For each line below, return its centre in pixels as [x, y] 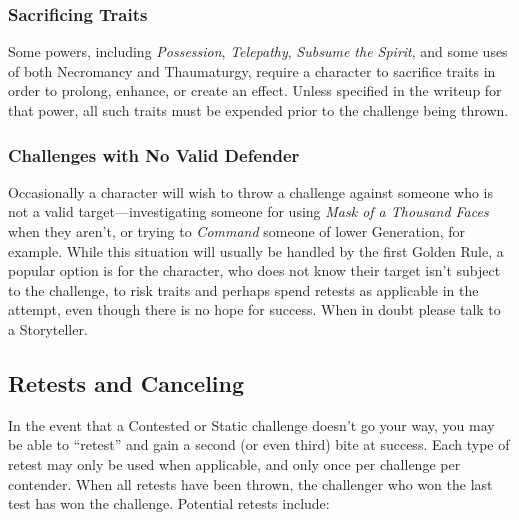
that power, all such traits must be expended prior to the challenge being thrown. [258, 110]
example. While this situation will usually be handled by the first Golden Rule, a [256, 250]
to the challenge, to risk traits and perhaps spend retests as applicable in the [243, 289]
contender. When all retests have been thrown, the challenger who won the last [250, 483]
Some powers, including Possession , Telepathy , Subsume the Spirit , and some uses [258, 51]
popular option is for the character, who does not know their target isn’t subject [254, 270]
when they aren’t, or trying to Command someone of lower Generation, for [237, 231]
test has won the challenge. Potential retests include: [169, 503]
